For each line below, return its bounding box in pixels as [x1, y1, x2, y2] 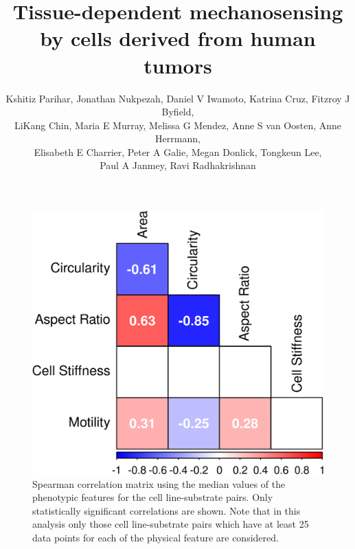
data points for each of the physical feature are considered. [32, 530, 279, 545]
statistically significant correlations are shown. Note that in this [32, 503, 301, 517]
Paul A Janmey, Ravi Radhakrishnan [100, 158, 256, 172]
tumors [144, 51, 212, 79]
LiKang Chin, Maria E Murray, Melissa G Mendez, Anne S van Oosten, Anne [14, 117, 342, 132]
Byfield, [161, 104, 194, 119]
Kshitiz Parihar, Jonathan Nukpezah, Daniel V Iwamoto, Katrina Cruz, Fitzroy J [5, 91, 350, 105]
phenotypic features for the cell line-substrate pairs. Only [32, 490, 273, 504]
